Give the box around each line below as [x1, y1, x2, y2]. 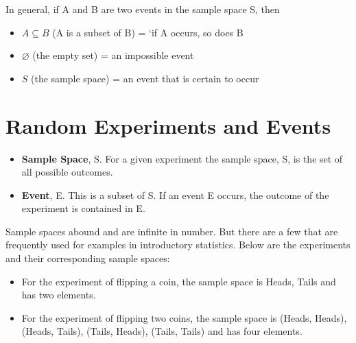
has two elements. [21, 287, 96, 302]
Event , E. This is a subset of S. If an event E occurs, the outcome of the [21, 187, 329, 202]
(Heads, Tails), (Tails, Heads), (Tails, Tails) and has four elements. [21, 324, 302, 338]
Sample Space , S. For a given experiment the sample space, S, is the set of [21, 151, 343, 165]
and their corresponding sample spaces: [5, 251, 170, 265]
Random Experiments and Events [5, 111, 331, 139]
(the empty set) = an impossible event [32, 48, 194, 62]
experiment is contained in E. [21, 201, 145, 215]
